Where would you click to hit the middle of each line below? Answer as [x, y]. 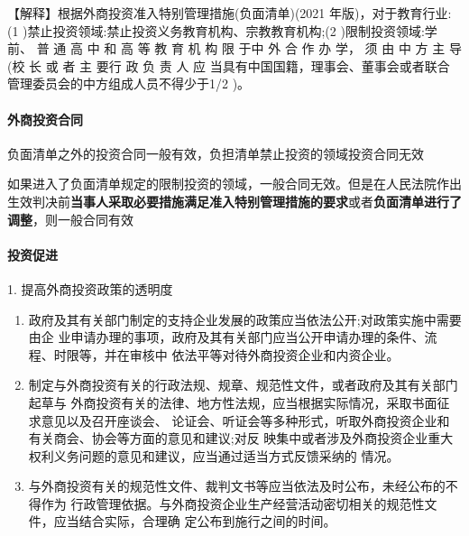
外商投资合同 [45, 119]
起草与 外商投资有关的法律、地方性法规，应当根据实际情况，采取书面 [233, 402]
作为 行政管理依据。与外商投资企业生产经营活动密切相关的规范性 [233, 503]
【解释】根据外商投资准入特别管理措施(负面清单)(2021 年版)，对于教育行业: [230, 13]
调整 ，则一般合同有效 [70, 219]
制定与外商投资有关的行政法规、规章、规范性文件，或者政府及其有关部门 [243, 385]
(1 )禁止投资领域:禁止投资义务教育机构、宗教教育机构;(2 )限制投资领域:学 [222, 30]
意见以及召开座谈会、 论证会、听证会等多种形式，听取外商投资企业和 [245, 420]
